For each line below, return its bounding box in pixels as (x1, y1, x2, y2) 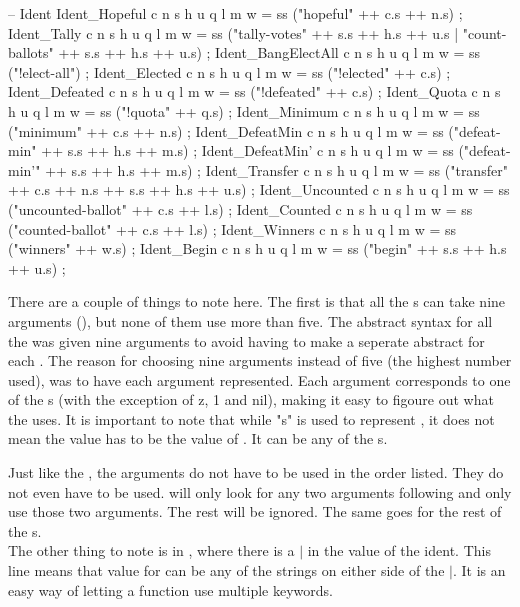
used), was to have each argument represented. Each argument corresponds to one (8, 369, 511, 390)
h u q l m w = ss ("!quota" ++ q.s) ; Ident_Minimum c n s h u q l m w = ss (8, 100, 480, 121)
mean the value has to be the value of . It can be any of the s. (8, 428, 388, 449)
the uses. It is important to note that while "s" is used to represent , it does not (8, 408, 495, 429)
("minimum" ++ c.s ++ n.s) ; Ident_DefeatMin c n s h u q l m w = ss (8, 120, 444, 141)
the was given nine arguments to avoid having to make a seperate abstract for (8, 330, 485, 351)
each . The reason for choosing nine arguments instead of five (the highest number (8, 350, 512, 371)
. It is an (452, 560, 506, 581)
